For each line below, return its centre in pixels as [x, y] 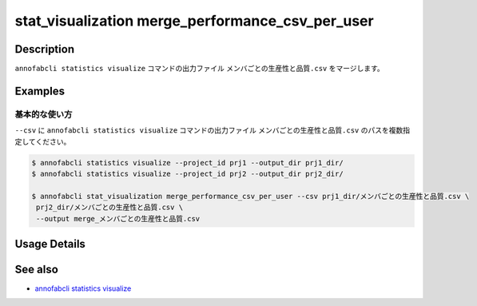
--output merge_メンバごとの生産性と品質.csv [118, 219]
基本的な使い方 [44, 114]
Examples [40, 91]
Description [45, 49]
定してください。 [43, 141]
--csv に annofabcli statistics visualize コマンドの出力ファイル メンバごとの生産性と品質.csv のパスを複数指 [213, 130]
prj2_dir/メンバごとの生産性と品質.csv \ [110, 207]
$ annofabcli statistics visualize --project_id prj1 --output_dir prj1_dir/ [187, 163]
